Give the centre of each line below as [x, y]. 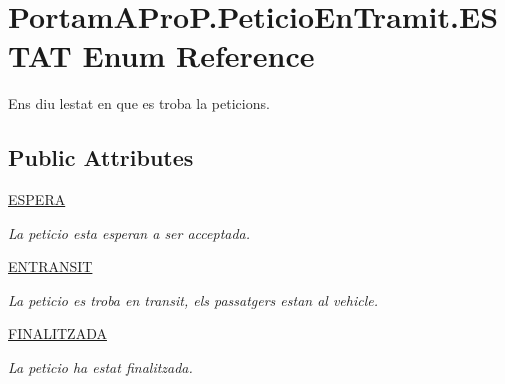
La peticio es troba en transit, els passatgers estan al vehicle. [193, 299]
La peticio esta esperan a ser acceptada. [129, 232]
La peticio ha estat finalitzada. [100, 367]
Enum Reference [198, 55]
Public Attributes [101, 157]
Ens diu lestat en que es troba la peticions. [139, 103]
